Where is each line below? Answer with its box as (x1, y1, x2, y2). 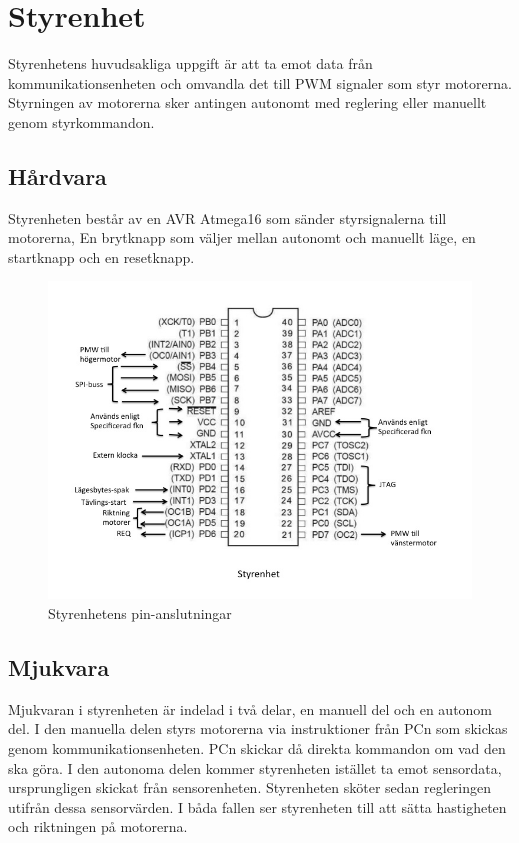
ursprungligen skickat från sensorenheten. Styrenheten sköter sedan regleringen (8, 777, 492, 798)
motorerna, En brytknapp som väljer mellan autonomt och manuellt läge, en (8, 227, 476, 248)
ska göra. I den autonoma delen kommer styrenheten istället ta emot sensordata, (8, 757, 502, 778)
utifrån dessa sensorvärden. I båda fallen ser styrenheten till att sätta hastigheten (8, 796, 507, 817)
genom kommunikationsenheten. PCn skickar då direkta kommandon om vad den (8, 738, 506, 759)
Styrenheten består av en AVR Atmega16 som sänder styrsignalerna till (8, 207, 447, 228)
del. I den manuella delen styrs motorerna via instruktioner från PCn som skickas (8, 718, 508, 739)
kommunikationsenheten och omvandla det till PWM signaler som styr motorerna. (8, 72, 512, 93)
